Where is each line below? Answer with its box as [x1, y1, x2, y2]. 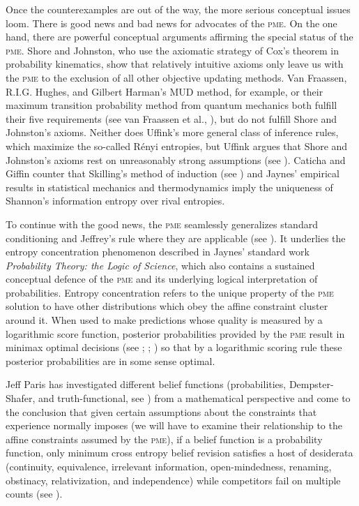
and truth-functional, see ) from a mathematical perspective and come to [38, 391, 351, 405]
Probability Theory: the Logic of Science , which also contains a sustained [6, 258, 315, 272]
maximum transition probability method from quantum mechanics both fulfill [6, 98, 337, 112]
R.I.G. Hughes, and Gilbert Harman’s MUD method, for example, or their [6, 84, 323, 98]
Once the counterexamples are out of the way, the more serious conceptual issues [6, 2, 351, 16]
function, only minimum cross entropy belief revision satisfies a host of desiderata [6, 445, 353, 460]
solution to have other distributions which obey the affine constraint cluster [6, 299, 328, 313]
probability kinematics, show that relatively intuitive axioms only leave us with [6, 57, 344, 71]
